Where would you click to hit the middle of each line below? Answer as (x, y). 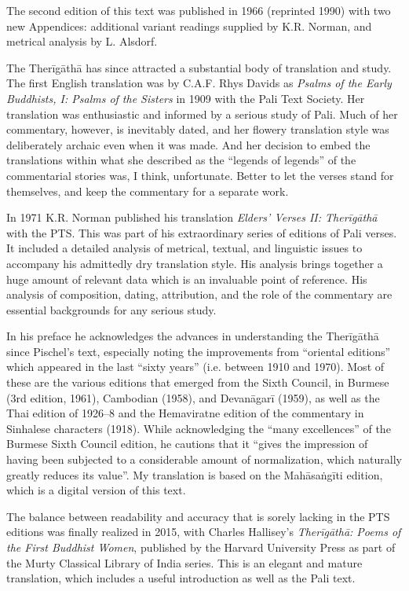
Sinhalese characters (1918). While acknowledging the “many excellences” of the (199, 428)
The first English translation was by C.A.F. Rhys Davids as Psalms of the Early (199, 83)
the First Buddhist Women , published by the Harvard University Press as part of (201, 547)
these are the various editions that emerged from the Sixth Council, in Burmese (198, 382)
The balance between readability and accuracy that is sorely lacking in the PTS (198, 516)
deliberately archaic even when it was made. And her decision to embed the (188, 144)
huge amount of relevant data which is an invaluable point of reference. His (187, 279)
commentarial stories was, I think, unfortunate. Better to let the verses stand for (200, 175)
